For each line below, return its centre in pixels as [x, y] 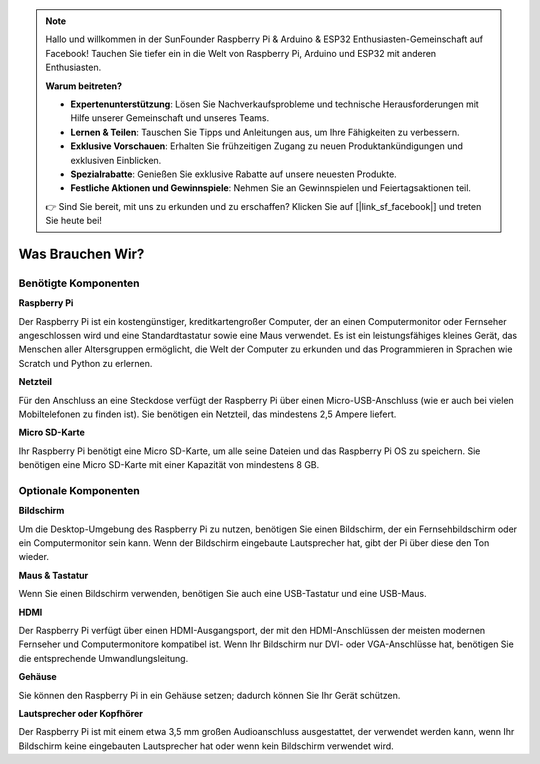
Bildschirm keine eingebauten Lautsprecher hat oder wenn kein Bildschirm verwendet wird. [206, 746]
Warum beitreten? [84, 86]
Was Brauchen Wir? [81, 253]
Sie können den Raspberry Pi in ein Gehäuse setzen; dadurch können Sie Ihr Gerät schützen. [209, 695]
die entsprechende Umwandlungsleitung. [103, 658]
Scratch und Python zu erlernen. [85, 363]
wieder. [34, 557]
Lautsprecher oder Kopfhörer [81, 713]
